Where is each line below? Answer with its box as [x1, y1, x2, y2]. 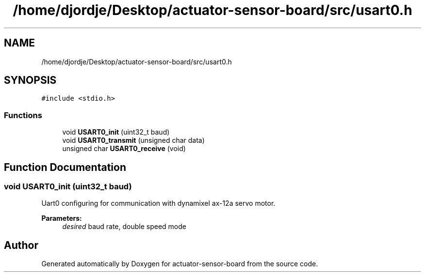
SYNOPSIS [4, 74, 57, 87]
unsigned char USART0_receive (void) [62, 144, 186, 153]
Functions [4, 110, 42, 120]
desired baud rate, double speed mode [62, 222, 186, 231]
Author [4, 239, 38, 251]
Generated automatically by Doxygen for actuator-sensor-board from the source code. [41, 260, 318, 268]
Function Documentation [4, 161, 126, 173]
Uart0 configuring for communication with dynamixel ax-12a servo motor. [41, 199, 276, 208]
